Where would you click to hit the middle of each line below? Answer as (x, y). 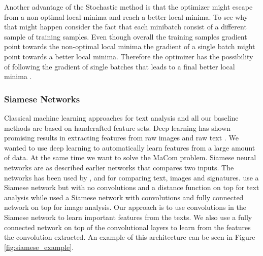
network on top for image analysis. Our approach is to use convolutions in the (125, 207)
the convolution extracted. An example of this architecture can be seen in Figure (130, 237)
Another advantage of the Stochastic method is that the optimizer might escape (128, 7)
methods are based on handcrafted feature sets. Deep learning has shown (118, 127)
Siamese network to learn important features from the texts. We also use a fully (128, 217)
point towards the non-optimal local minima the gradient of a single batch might (130, 46)
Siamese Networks (42, 99)
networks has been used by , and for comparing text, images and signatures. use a (131, 177)
